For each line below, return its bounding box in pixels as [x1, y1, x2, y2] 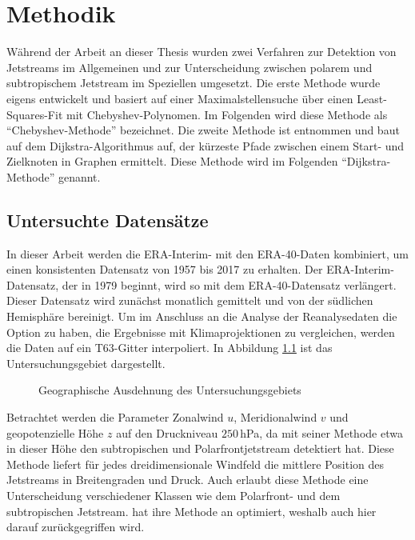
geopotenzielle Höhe [6, 424, 104, 441]
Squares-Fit [6, 106, 63, 122]
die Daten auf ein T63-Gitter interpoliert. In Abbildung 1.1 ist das [6, 339, 333, 356]
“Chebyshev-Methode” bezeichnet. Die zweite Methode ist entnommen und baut [6, 122, 400, 138]
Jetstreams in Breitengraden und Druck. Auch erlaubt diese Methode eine [6, 471, 369, 488]
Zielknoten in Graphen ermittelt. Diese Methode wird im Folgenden [6, 153, 338, 170]
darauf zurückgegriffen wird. [6, 518, 145, 535]
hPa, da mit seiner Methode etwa [240, 424, 403, 441]
